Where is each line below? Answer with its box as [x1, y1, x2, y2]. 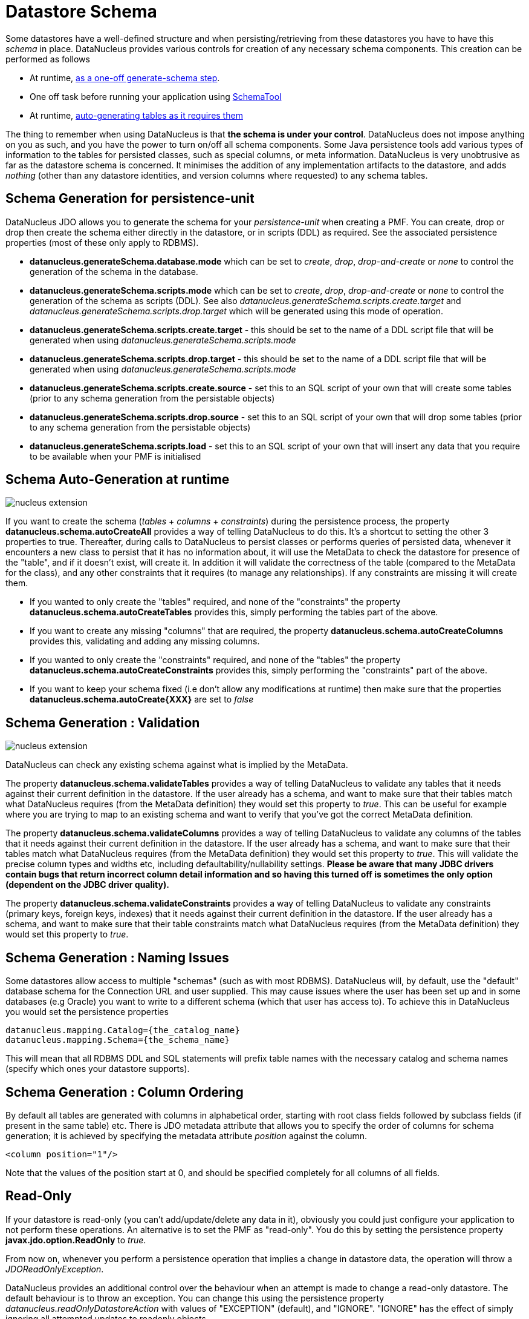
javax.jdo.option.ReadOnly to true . [5, 1234, 146, 1245]
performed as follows [5, 53, 90, 64]
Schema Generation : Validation [5, 715, 200, 730]
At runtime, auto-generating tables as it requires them [30, 110, 243, 121]
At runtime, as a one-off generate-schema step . [30, 72, 220, 83]
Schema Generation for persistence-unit [5, 191, 255, 207]
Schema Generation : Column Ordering [5, 1084, 244, 1100]
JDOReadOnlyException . [5, 1263, 104, 1274]
